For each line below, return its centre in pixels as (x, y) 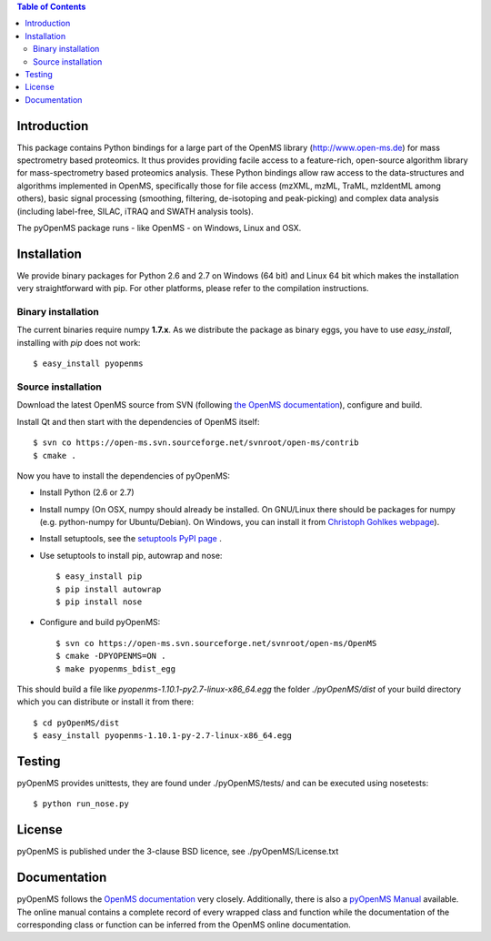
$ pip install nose (99, 602)
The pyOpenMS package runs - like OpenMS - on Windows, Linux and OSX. (159, 228)
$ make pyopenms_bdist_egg (116, 668)
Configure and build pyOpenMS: (100, 622)
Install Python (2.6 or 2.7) (87, 492)
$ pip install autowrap (109, 589)
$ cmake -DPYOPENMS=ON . (111, 656)
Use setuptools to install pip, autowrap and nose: (131, 555)
